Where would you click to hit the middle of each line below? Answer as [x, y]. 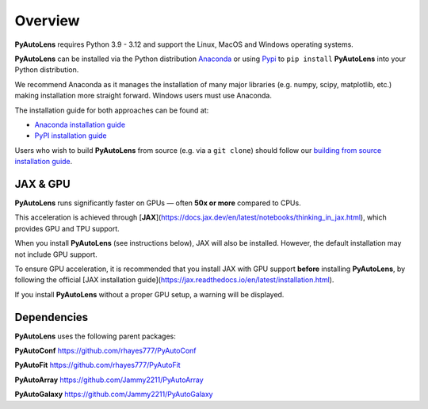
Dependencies [52, 317]
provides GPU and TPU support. [67, 228]
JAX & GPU [42, 183]
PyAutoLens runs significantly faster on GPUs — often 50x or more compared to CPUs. [158, 203]
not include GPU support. [56, 254]
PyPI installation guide [71, 136]
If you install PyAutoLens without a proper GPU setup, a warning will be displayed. [149, 294]
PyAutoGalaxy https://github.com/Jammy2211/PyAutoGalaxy [114, 394]
